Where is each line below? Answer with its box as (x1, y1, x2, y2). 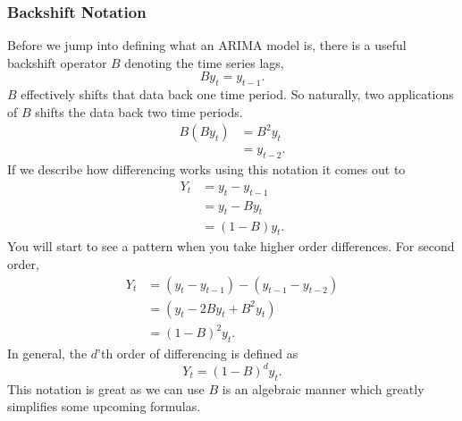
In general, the (7, 343, 88, 362)
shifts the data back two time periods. (35, 102, 243, 121)
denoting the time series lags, (124, 53, 284, 72)
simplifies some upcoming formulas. (7, 397, 201, 416)
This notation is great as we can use (7, 379, 205, 398)
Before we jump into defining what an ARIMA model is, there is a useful (7, 36, 407, 55)
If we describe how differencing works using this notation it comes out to (7, 160, 406, 179)
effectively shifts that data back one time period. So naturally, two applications (21, 85, 454, 104)
